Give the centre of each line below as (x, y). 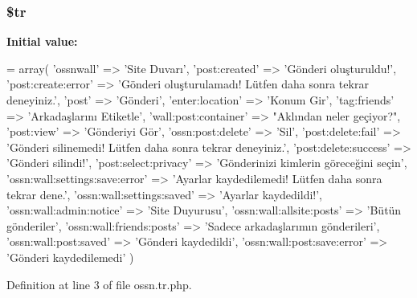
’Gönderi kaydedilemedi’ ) (70, 257)
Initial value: (42, 41)
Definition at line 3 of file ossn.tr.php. (99, 284)
